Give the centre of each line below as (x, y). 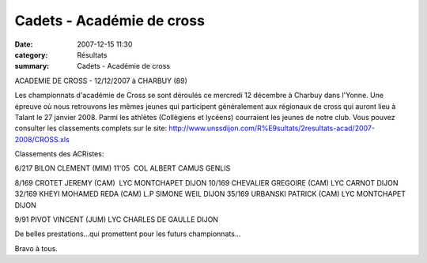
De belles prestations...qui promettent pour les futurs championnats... (128, 234)
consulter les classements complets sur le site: (91, 128)
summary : (32, 66)
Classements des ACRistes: (59, 154)
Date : (24, 44)
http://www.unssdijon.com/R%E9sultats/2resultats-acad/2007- (272, 128)
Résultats (92, 54)
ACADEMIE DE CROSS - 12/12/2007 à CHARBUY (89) (101, 81)
